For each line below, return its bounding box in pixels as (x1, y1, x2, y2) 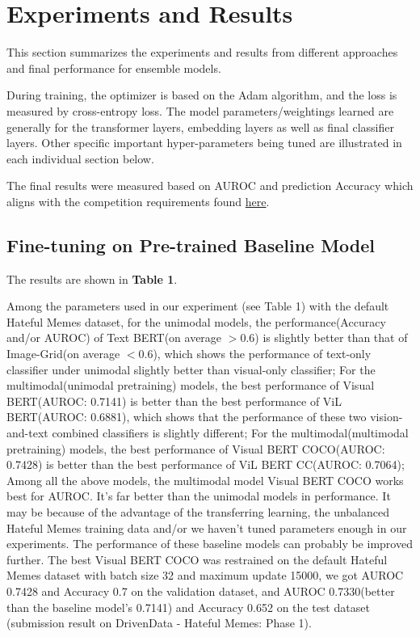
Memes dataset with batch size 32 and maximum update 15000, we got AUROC (6, 567, 404, 584)
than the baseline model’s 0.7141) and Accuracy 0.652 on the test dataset (6, 598, 370, 615)
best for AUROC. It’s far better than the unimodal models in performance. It (6, 487, 391, 504)
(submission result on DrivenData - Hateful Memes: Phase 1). (6, 614, 312, 631)
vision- (370, 408, 403, 425)
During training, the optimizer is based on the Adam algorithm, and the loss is (6, 86, 397, 103)
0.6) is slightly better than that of (240, 329, 408, 346)
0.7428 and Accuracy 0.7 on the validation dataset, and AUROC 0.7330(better (6, 582, 395, 599)
